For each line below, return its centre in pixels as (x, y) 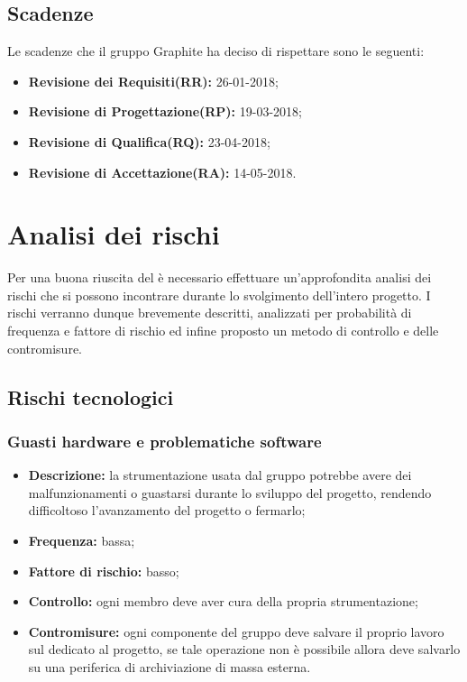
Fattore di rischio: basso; (104, 571)
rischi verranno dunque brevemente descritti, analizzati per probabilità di (210, 313)
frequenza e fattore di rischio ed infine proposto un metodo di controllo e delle (223, 331)
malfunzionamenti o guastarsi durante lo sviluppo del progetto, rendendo (230, 492)
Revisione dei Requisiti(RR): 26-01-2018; (153, 81)
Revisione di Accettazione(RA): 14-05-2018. (162, 172)
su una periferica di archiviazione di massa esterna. (169, 667)
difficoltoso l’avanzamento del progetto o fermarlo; (167, 510)
